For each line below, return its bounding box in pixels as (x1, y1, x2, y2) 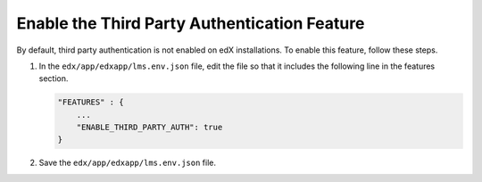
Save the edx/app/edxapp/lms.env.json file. (38, 157, 216, 169)
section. (38, 73, 69, 84)
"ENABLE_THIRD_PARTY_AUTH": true (76, 122, 223, 133)
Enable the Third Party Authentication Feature (16, 13, 365, 33)
